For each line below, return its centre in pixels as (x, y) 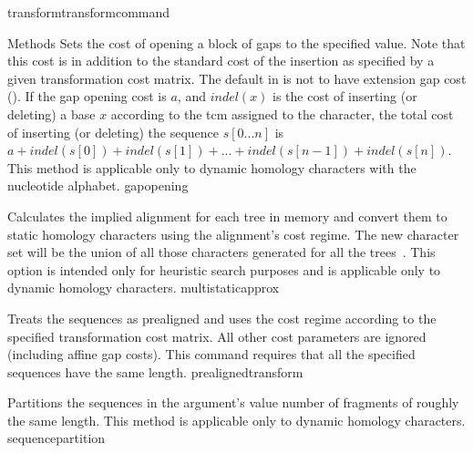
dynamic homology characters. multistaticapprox (144, 288)
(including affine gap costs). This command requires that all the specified (211, 354)
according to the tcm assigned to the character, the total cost (282, 113)
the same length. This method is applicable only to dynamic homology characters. (236, 420)
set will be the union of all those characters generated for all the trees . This (221, 252)
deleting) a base (51, 113)
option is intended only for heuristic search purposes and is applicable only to (224, 269)
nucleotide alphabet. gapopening (98, 185)
